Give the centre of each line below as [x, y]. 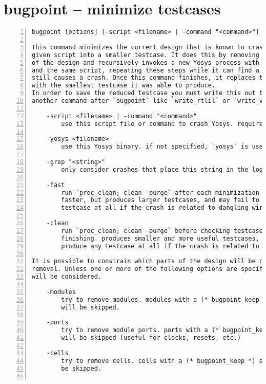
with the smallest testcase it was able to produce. [124, 86]
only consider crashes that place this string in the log [162, 169]
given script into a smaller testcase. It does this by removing [146, 55]
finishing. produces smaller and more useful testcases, [160, 238]
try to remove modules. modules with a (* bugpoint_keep [160, 299]
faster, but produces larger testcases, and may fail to [160, 200]
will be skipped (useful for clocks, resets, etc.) [151, 338]
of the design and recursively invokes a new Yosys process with [146, 62]
